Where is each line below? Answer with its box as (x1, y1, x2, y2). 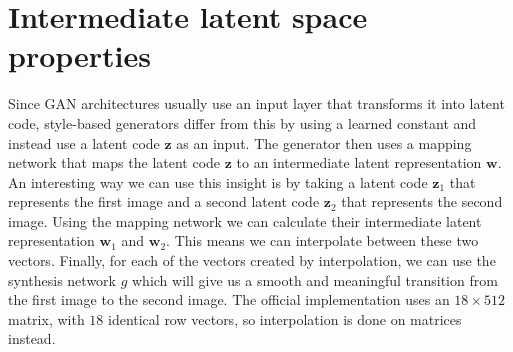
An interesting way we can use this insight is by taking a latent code (8, 171, 428, 192)
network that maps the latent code (8, 152, 221, 173)
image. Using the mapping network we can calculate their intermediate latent (8, 210, 482, 231)
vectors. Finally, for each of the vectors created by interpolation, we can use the (8, 250, 496, 271)
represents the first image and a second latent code (8, 191, 320, 212)
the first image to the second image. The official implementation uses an (8, 289, 450, 310)
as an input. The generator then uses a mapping (176, 132, 472, 153)
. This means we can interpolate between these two (166, 230, 479, 251)
